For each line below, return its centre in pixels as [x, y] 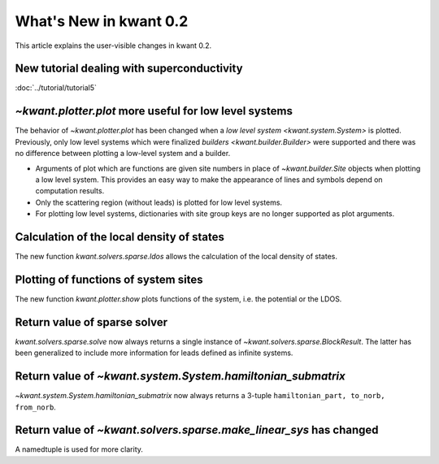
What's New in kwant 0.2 [102, 21]
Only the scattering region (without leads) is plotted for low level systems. [159, 202]
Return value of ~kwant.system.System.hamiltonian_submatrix [180, 377]
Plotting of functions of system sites [109, 279]
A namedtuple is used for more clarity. [79, 449]
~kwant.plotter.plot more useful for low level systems [154, 111]
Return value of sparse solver [91, 322]
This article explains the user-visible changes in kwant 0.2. [113, 46]
